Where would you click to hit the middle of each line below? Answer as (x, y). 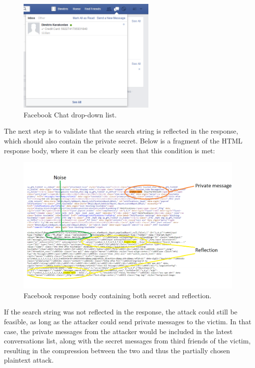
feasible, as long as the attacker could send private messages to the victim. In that (128, 322)
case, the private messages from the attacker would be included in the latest (118, 331)
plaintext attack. (29, 360)
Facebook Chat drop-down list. (70, 114)
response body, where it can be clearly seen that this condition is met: (110, 150)
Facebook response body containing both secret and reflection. (118, 295)
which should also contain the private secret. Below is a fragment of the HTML (123, 140)
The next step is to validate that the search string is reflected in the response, (121, 131)
